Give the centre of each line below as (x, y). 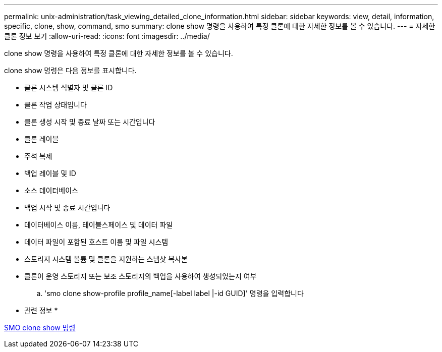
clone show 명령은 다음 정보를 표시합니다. (70, 70)
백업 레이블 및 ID (50, 173)
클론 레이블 (42, 139)
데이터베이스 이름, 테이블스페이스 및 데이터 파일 (99, 225)
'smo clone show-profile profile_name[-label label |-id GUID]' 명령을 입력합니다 (174, 293)
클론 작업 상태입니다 (56, 105)
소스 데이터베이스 (51, 190)
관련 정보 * (41, 310)
